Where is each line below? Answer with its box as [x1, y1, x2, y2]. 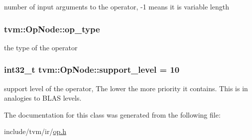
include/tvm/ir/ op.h [4, 126, 66, 137]
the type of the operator [4, 42, 78, 52]
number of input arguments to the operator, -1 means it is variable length [4, 1, 229, 11]
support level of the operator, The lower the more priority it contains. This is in [4, 83, 248, 93]
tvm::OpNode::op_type [4, 22, 100, 35]
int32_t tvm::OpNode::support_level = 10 [4, 63, 180, 76]
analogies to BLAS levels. [4, 93, 82, 103]
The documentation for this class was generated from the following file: [4, 109, 221, 120]
